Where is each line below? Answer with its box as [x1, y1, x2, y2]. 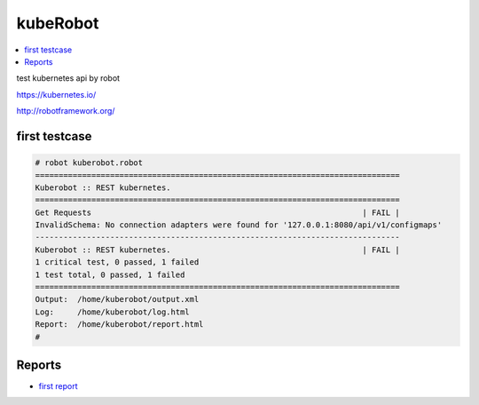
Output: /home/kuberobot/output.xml [35, 294, 200, 305]
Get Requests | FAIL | [35, 207, 401, 218]
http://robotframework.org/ [16, 106, 115, 116]
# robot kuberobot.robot [35, 158, 144, 168]
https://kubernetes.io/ [16, 89, 97, 99]
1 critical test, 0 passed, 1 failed [35, 258, 200, 267]
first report [38, 381, 78, 392]
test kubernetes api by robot [16, 73, 120, 83]
